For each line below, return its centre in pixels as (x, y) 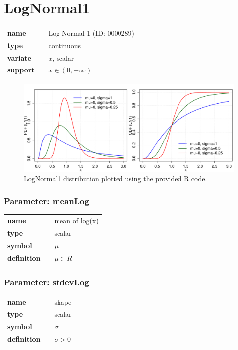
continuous (65, 45)
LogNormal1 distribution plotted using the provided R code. (116, 178)
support (21, 70)
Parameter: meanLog (47, 201)
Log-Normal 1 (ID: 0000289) (91, 33)
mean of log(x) (76, 221)
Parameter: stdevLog (47, 282)
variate (19, 57)
